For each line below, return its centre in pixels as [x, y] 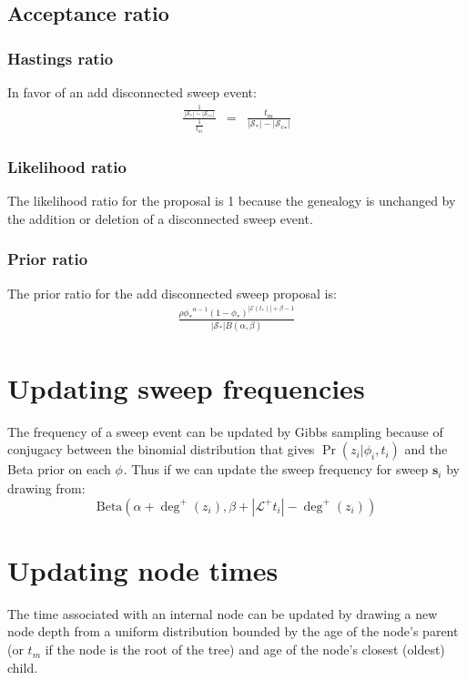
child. [23, 667]
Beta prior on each [59, 469]
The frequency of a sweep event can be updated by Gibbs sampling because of [225, 431]
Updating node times [143, 569]
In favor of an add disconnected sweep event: [132, 92]
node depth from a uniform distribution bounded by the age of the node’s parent [233, 631]
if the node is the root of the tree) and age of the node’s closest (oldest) [245, 650]
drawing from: [46, 488]
